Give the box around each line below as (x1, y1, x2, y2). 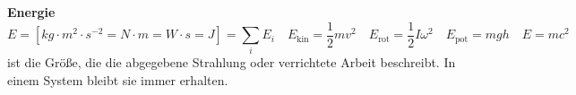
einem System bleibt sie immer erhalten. (7, 70, 228, 89)
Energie (7, 3, 56, 21)
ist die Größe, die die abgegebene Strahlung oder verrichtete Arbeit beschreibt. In (7, 53, 456, 72)
